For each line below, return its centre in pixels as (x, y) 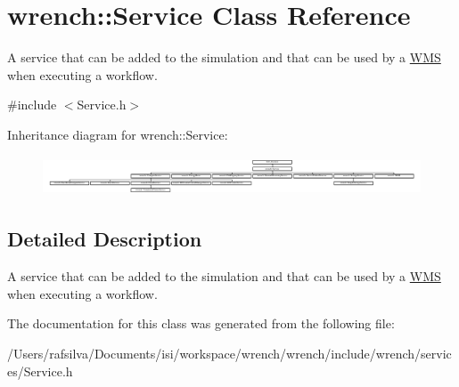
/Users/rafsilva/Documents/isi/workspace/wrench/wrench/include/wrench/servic (229, 353)
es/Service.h (40, 371)
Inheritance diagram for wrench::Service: (118, 134)
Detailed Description (105, 239)
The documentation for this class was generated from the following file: (201, 323)
